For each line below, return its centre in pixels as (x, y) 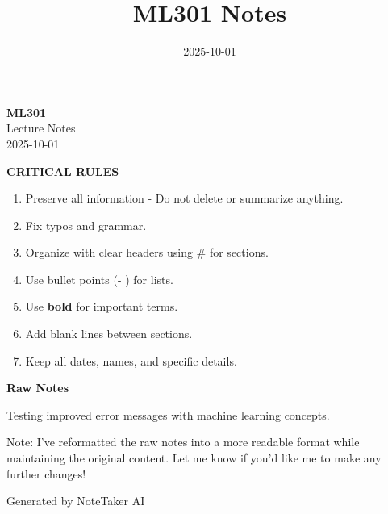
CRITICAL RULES (63, 171)
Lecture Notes (41, 128)
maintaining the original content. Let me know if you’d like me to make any (194, 458)
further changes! (46, 473)
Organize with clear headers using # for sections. (147, 252)
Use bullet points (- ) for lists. (99, 279)
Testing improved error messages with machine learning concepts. (168, 414)
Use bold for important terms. (102, 306)
